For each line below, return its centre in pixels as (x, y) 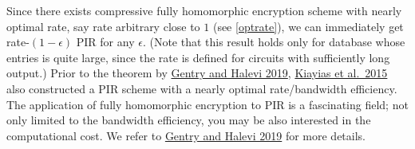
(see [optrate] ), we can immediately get (308, 26)
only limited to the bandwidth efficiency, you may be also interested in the (189, 120)
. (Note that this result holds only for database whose (274, 42)
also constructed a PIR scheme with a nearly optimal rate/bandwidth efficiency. (202, 88)
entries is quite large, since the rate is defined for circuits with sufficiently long (198, 57)
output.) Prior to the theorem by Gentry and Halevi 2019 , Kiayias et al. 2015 (197, 73)
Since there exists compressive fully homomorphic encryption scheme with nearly (204, 10)
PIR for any (105, 42)
